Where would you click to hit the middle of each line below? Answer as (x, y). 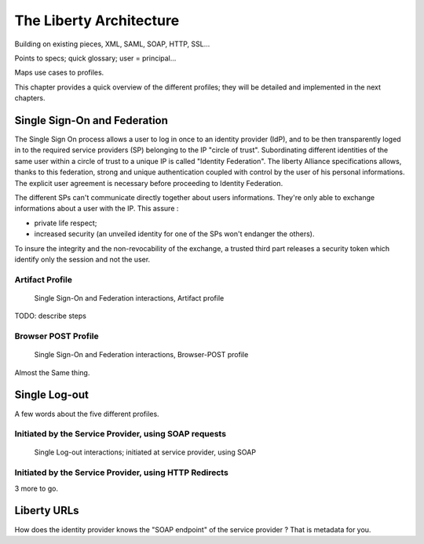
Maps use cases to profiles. (59, 73)
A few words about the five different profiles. (87, 414)
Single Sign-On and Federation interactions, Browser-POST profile (141, 355)
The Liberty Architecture (97, 20)
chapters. (30, 98)
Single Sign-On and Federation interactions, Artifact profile (129, 298)
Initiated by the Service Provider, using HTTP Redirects (122, 473)
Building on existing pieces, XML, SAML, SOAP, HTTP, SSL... (112, 44)
